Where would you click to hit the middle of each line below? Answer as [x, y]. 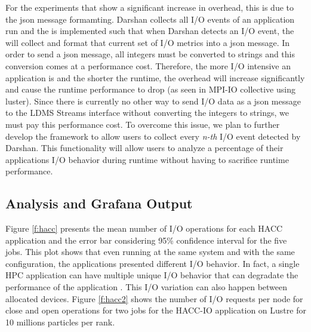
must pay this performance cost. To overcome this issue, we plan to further [143, 124]
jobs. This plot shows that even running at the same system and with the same [150, 252]
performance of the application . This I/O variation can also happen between [147, 287]
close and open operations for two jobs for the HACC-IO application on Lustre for [156, 310]
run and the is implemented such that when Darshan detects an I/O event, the [150, 31]
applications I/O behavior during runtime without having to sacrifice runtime [147, 159]
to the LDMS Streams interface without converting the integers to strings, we [147, 113]
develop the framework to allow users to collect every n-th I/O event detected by [153, 136]
